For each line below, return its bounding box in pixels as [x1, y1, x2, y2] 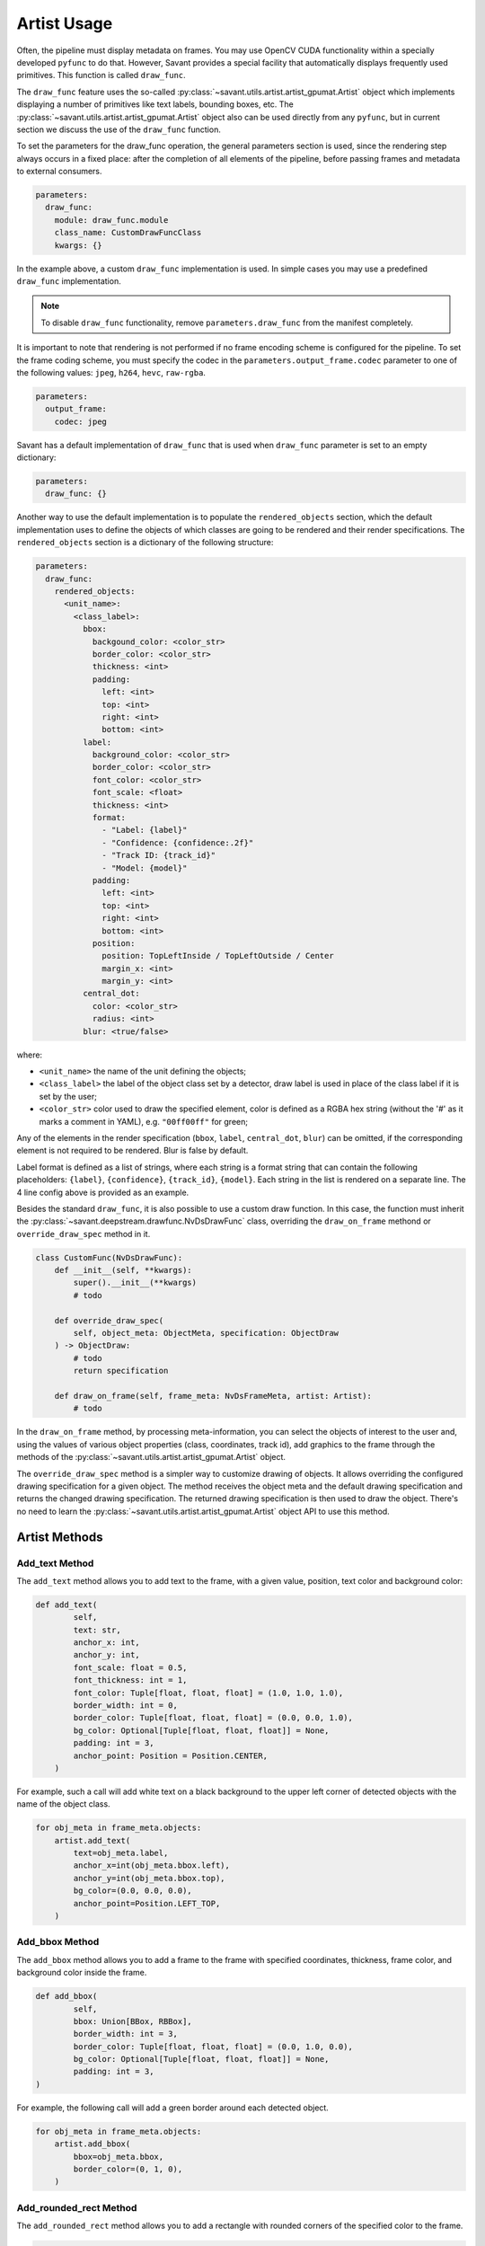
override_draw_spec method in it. [16, 1228, 151, 1239]
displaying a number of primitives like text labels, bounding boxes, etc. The [16, 99, 294, 110]
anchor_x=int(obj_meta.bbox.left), [73, 1861, 231, 1870]
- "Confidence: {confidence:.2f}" [101, 837, 254, 848]
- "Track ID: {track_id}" [101, 850, 216, 861]
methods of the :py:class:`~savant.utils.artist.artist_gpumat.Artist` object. [16, 1452, 287, 1463]
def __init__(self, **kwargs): [54, 1265, 192, 1276]
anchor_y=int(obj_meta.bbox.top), [73, 1873, 225, 1883]
